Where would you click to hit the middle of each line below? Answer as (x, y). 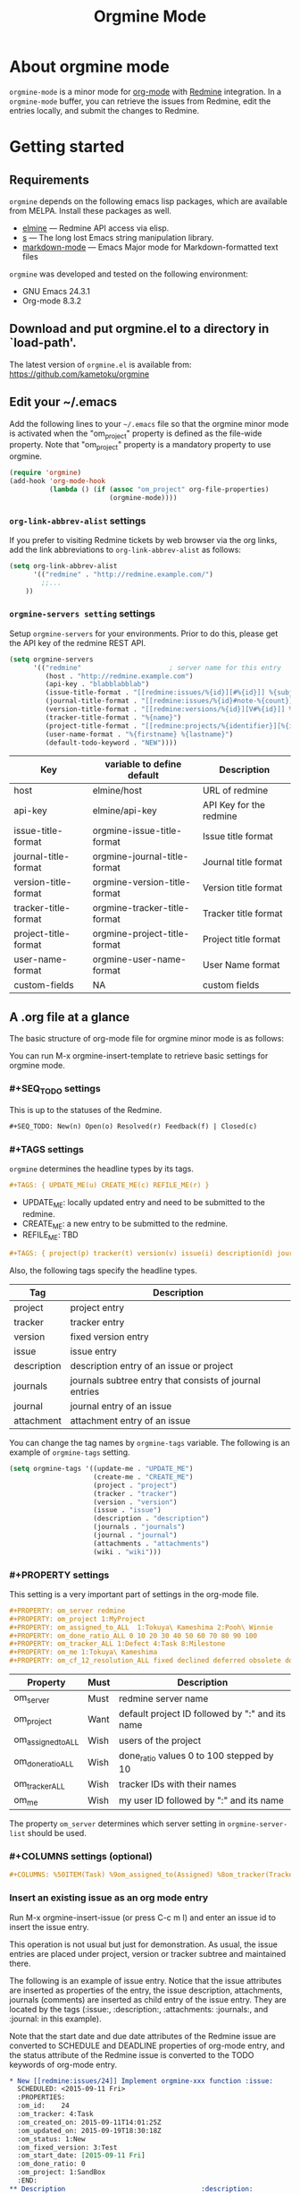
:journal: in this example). (55, 2019)
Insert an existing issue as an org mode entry (109, 1898)
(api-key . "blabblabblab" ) (97, 685)
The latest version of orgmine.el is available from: (100, 364)
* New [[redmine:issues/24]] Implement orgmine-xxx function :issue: (142, 2081)
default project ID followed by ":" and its (202, 1714)
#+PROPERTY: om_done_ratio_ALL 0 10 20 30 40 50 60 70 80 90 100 (133, 1636)
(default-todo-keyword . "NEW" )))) (111, 743)
